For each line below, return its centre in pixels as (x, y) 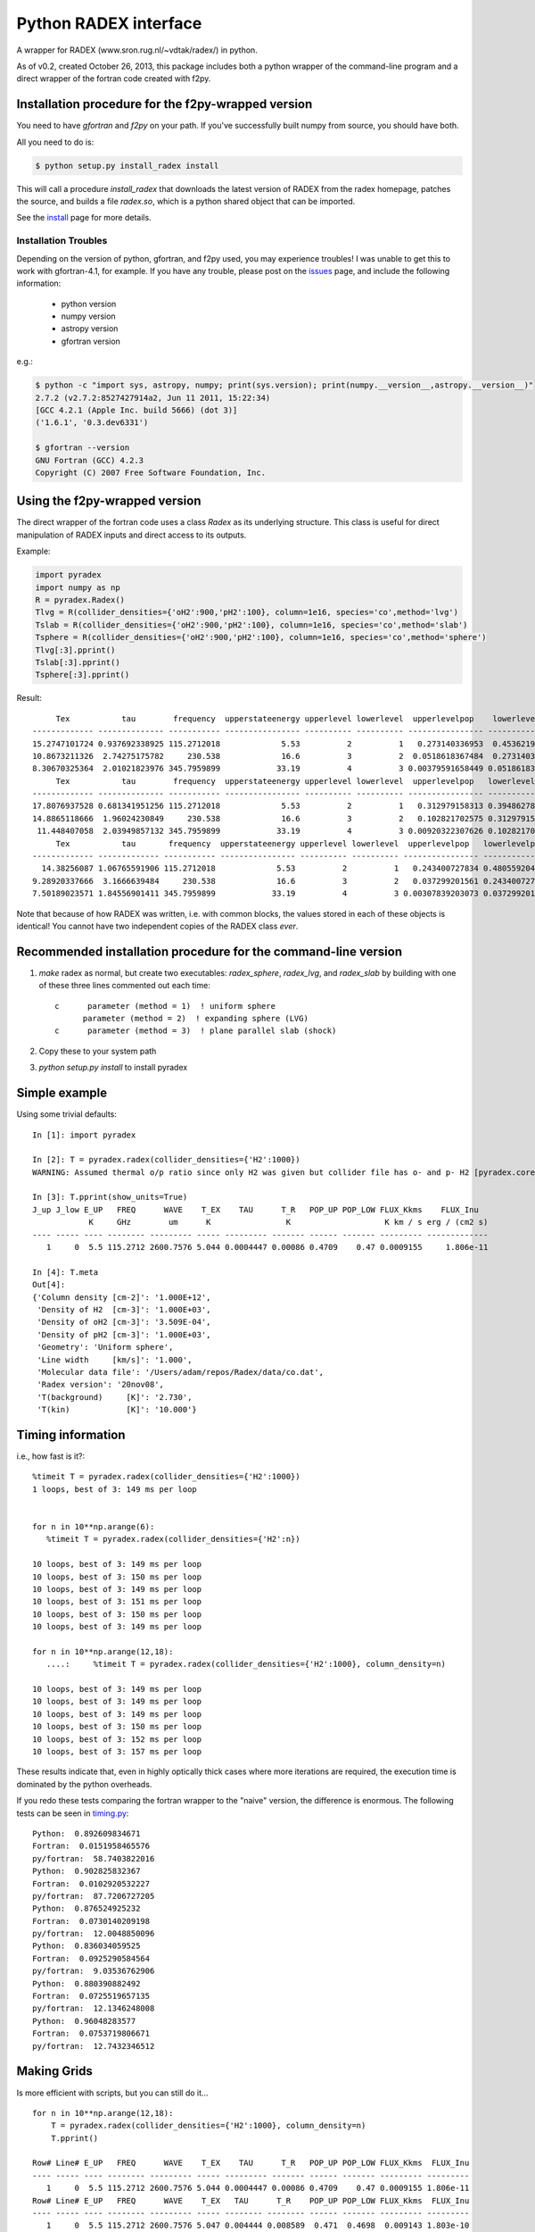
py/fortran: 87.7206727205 (94, 1896)
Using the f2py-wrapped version (109, 501)
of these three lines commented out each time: (125, 986)
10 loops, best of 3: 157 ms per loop (117, 1752)
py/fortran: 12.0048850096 (94, 1934)
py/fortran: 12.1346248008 (94, 2008)
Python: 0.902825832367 (86, 1871)
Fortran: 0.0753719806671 (91, 2034)
